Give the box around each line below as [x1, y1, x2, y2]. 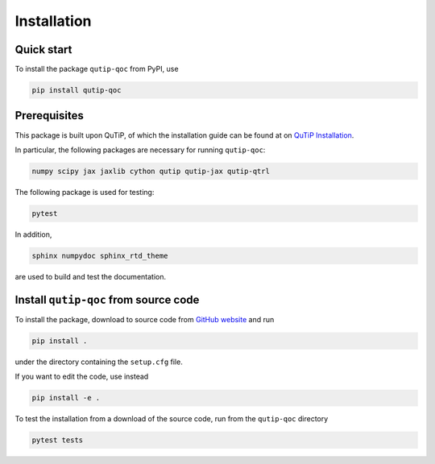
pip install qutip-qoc [31, 85, 122, 95]
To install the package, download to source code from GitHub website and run [14, 314, 275, 324]
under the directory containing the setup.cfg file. [14, 357, 183, 367]
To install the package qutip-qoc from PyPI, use [14, 64, 179, 74]
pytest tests [31, 436, 84, 445]
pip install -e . [31, 393, 101, 403]
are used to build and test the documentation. [14, 271, 167, 281]
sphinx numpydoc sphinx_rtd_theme [31, 251, 168, 260]
